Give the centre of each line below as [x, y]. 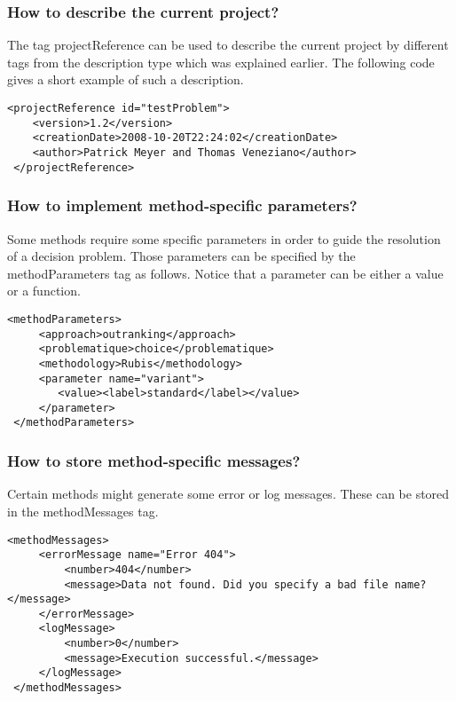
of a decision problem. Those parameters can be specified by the [181, 256]
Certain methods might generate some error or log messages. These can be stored [228, 494]
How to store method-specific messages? [154, 461]
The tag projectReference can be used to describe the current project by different [228, 45]
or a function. [44, 291]
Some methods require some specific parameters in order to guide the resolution [224, 238]
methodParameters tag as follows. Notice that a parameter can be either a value [225, 273]
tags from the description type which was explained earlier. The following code [221, 62]
